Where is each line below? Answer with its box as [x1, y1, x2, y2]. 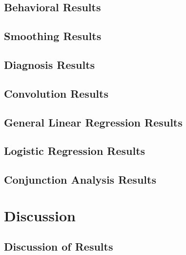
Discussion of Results [4, 239, 113, 254]
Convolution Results [4, 85, 108, 101]
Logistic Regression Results [4, 143, 145, 158]
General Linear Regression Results [4, 114, 183, 129]
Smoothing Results [4, 28, 102, 43]
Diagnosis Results [4, 57, 95, 72]
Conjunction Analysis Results [4, 172, 156, 187]
